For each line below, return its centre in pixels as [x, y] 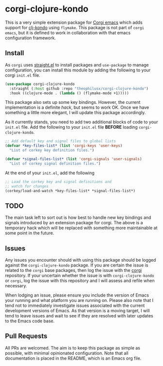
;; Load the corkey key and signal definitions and [58, 182]
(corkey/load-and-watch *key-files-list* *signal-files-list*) [70, 191]
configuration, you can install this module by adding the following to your [78, 70]
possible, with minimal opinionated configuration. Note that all [67, 353]
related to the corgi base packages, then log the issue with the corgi [73, 270]
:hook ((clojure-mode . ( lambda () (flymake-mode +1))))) [69, 93]
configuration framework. [31, 38]
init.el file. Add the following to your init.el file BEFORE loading [71, 127]
